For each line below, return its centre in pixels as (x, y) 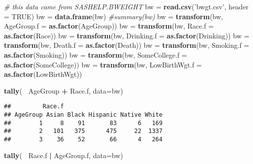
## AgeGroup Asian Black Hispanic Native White (83, 115)
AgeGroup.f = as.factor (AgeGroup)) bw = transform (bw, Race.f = (109, 26)
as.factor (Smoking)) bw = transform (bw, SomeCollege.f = (96, 54)
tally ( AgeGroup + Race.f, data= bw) (63, 90)
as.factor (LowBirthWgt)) (43, 74)
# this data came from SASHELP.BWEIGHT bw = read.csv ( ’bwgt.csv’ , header (126, 6)
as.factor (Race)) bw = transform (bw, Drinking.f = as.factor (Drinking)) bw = (127, 35)
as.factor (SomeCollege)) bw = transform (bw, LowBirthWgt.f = (103, 64)
